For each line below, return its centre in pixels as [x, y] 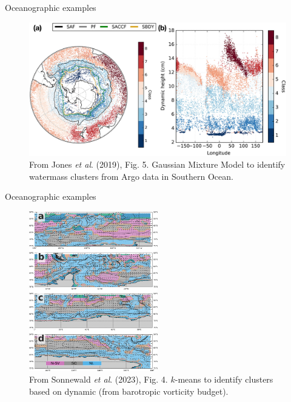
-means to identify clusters [224, 379]
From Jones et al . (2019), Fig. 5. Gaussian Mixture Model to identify [157, 164]
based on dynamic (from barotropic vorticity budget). [129, 391]
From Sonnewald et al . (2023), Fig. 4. [99, 379]
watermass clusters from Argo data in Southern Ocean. [131, 176]
